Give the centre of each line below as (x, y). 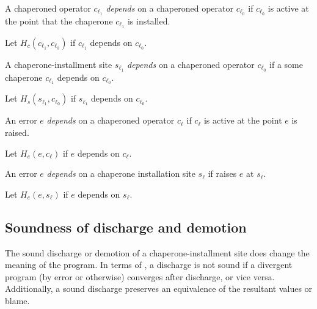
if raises (222, 173)
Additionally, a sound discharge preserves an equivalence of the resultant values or (159, 289)
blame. (17, 300)
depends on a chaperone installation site (121, 173)
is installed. (149, 20)
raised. (17, 132)
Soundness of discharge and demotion (126, 227)
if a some (286, 64)
